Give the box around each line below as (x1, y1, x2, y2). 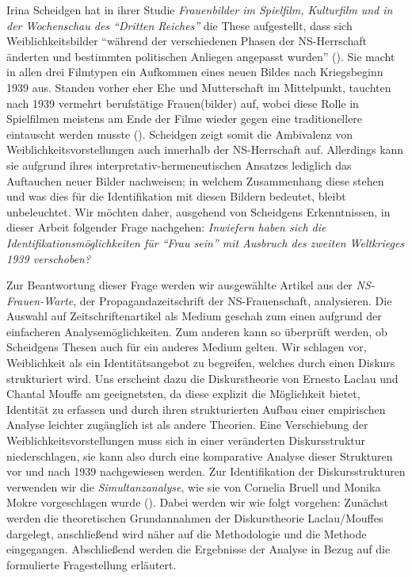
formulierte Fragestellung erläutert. (6, 556, 177, 572)
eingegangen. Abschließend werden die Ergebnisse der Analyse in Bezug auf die (6, 541, 391, 557)
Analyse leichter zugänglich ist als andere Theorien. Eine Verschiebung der (6, 416, 368, 433)
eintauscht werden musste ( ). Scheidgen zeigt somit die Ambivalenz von (6, 125, 353, 142)
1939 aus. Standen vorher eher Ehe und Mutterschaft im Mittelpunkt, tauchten (6, 78, 391, 95)
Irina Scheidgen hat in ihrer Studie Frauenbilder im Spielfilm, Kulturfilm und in (6, 2, 393, 17)
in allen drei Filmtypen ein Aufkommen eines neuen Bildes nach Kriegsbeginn (6, 63, 383, 80)
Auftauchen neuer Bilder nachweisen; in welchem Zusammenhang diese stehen (6, 172, 384, 189)
